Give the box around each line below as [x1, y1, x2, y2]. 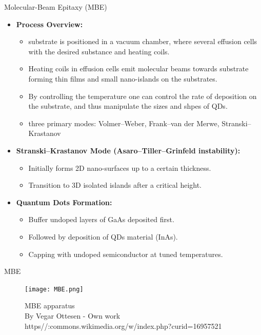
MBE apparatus [25, 300, 75, 311]
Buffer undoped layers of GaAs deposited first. [28, 214, 174, 225]
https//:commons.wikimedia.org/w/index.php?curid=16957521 [25, 320, 222, 331]
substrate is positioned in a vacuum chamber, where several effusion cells [28, 36, 257, 47]
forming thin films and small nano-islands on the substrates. [28, 73, 217, 84]
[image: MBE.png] [25, 285, 84, 293]
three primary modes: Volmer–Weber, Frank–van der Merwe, [28, 117, 219, 128]
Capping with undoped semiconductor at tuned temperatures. [28, 248, 223, 259]
